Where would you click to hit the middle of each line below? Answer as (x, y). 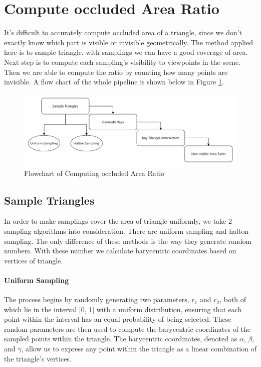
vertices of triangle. (34, 260)
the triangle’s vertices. (38, 358)
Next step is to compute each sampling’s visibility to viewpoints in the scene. (122, 62)
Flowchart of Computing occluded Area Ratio (94, 173)
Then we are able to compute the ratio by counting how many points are (116, 72)
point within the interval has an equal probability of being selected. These (118, 319)
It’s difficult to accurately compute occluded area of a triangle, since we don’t (123, 32)
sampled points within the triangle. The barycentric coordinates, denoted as (121, 339)
